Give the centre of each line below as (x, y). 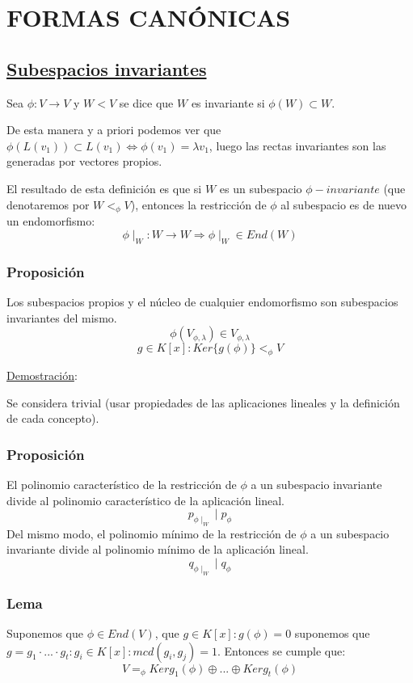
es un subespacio (261, 188)
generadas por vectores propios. (84, 161)
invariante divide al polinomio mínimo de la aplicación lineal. (158, 549)
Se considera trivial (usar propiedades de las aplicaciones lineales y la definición (203, 402)
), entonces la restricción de (198, 204)
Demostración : (42, 375)
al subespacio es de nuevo (344, 204)
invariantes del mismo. (62, 317)
